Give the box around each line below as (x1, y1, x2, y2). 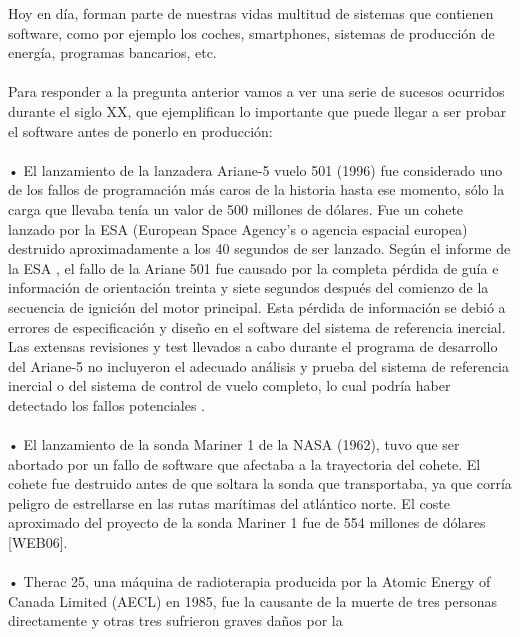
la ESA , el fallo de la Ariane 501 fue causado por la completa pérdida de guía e (8, 257, 499, 278)
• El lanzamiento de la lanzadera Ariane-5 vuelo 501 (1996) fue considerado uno (8, 159, 503, 180)
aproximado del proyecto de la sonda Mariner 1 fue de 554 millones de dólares (8, 512, 486, 533)
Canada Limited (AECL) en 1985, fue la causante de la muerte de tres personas (8, 590, 498, 611)
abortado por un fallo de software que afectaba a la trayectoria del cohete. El (8, 453, 481, 474)
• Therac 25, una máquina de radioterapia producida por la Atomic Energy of (8, 571, 491, 592)
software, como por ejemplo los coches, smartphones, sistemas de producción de (8, 22, 495, 43)
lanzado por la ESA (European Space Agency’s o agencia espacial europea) (8, 218, 468, 239)
